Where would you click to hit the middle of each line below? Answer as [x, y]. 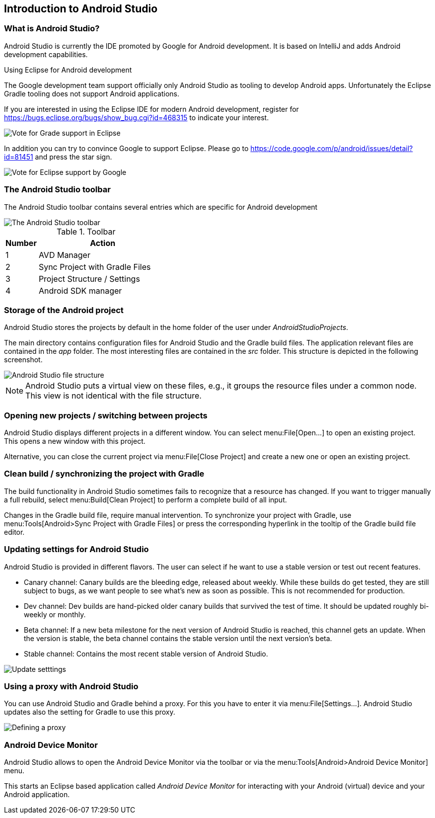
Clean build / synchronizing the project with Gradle [104, 474]
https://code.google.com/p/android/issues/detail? [332, 148]
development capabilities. [46, 54]
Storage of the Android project [64, 310]
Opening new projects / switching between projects [106, 415]
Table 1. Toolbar [86, 231]
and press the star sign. [73, 157]
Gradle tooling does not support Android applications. [92, 93]
